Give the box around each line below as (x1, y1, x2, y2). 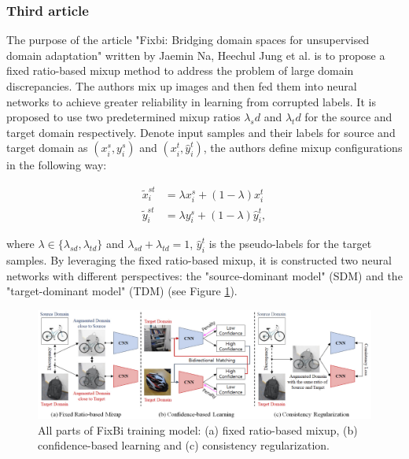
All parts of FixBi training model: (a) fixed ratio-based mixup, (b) (38, 421, 358, 438)
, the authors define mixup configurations (203, 139, 403, 156)
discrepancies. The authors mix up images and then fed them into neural (6, 78, 357, 94)
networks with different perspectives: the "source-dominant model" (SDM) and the (6, 267, 403, 283)
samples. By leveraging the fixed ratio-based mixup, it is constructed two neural (6, 252, 392, 268)
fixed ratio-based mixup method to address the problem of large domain (6, 62, 354, 79)
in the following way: (6, 157, 107, 173)
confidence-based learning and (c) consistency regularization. (38, 437, 330, 453)
